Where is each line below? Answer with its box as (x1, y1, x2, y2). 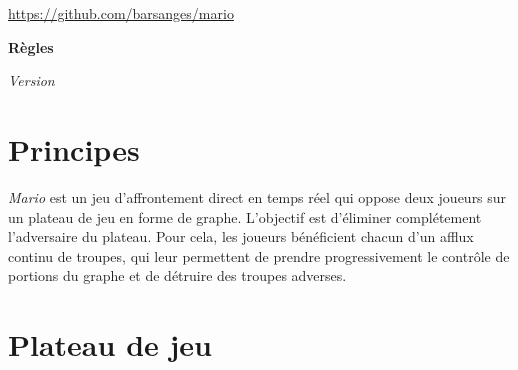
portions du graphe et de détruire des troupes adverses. (8, 265, 347, 286)
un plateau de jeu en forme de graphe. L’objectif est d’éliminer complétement (8, 206, 482, 227)
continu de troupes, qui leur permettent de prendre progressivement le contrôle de (8, 245, 510, 266)
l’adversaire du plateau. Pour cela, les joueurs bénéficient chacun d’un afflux (8, 226, 474, 247)
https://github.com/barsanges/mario (8, 3, 234, 23)
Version (8, 70, 55, 91)
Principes (8, 128, 140, 169)
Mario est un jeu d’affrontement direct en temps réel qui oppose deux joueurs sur (8, 186, 507, 207)
